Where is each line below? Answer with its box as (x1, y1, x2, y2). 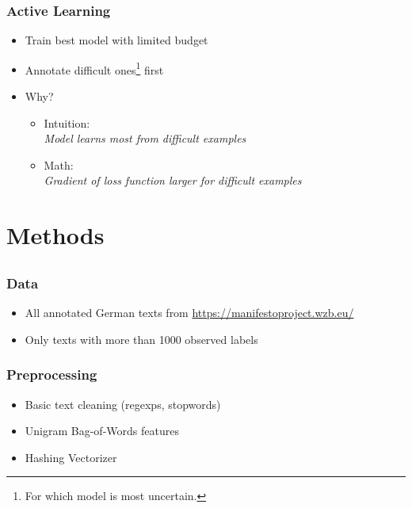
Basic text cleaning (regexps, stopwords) (25, 395, 221, 412)
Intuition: (44, 114, 90, 131)
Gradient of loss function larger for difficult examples (44, 172, 302, 189)
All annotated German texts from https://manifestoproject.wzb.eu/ (25, 304, 354, 321)
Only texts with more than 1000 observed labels (25, 330, 258, 347)
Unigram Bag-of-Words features (25, 422, 179, 439)
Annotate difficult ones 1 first (25, 59, 164, 78)
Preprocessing (6, 365, 97, 384)
